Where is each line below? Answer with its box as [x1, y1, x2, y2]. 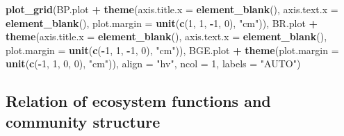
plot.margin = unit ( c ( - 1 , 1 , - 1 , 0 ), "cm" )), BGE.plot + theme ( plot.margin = [6, 42, 339, 57]
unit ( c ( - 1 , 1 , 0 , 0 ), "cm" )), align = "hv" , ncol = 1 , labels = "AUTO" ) [6, 56, 301, 71]
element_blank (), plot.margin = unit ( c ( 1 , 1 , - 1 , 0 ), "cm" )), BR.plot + [6, 15, 318, 30]
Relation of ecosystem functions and [6, 90, 271, 112]
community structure [6, 110, 161, 132]
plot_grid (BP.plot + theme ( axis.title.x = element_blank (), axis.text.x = [6, 2, 338, 16]
